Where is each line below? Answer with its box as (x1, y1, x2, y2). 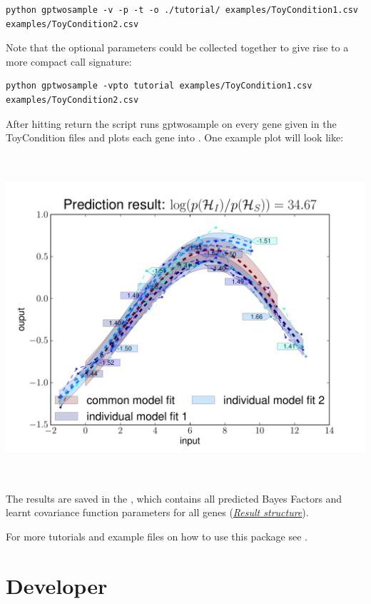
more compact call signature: (6, 54, 132, 69)
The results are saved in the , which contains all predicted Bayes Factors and (6, 490, 342, 505)
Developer (6, 570, 108, 600)
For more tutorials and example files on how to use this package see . (6, 529, 308, 544)
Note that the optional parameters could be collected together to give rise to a (6, 40, 349, 55)
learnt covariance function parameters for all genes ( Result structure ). (6, 505, 309, 520)
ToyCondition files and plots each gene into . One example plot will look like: (6, 130, 344, 145)
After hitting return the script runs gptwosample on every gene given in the (6, 116, 337, 131)
